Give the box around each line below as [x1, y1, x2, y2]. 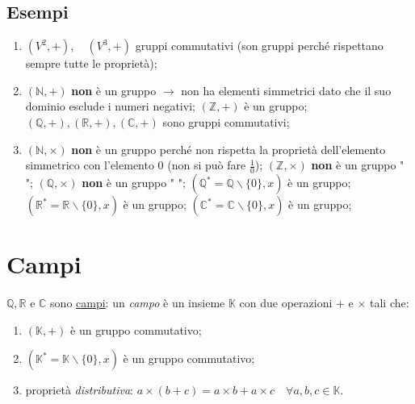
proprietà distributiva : [25, 381, 133, 398]
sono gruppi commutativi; [162, 113, 290, 130]
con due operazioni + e [239, 294, 354, 311]
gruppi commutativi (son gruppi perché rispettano [135, 37, 384, 54]
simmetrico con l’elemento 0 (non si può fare [25, 156, 246, 173]
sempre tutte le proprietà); [25, 55, 157, 72]
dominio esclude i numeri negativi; [25, 98, 195, 115]
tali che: [370, 294, 409, 311]
